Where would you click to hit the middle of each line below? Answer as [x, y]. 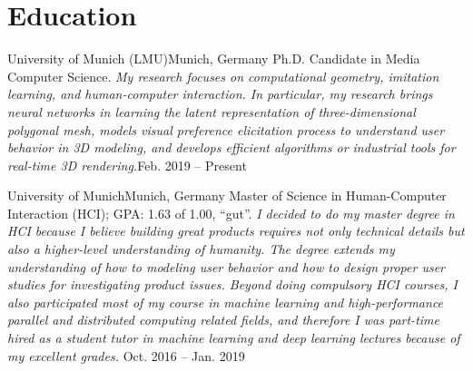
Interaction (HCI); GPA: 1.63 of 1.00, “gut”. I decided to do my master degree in [231, 213]
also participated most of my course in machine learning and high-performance [226, 302]
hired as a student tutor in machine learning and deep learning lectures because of [234, 338]
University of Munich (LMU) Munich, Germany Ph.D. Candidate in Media [214, 59]
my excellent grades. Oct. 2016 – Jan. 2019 [126, 355]
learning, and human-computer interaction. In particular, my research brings [220, 94]
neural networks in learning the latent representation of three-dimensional [212, 111]
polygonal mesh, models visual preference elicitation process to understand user [226, 129]
